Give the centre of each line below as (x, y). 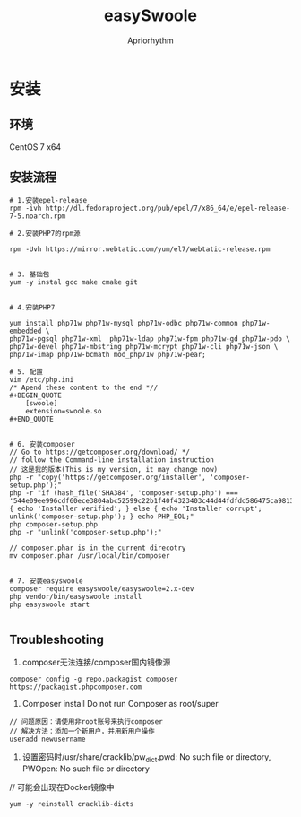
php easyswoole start (50, 604)
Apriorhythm (150, 40)
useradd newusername (48, 739)
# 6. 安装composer (42, 444)
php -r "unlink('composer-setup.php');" (86, 532)
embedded (26, 331)
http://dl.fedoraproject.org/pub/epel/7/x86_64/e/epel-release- (168, 208)
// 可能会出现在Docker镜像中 (62, 787)
